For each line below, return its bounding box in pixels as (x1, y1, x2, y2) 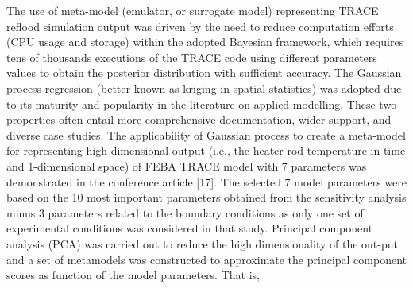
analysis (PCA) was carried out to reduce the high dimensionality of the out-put (6, 235, 398, 252)
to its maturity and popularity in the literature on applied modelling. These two (6, 95, 397, 112)
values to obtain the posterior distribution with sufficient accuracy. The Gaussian (6, 64, 402, 81)
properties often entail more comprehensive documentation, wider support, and (6, 111, 392, 128)
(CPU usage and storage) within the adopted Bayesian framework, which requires (6, 33, 404, 50)
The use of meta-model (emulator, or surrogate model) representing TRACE (6, 2, 379, 18)
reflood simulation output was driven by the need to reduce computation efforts (6, 17, 394, 34)
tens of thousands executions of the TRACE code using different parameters (6, 48, 377, 65)
